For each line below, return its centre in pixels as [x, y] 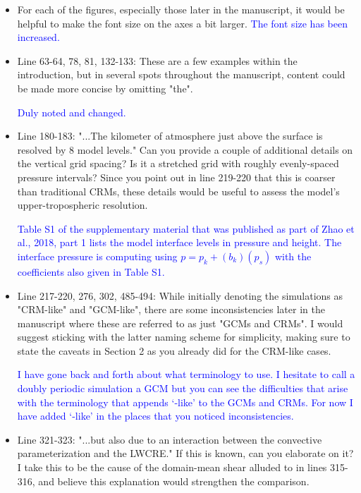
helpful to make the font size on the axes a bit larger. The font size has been [182, 23]
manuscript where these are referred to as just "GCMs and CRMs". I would [180, 323]
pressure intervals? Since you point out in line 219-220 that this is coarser [176, 177]
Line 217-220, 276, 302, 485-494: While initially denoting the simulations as [180, 295]
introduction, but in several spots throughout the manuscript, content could [181, 74]
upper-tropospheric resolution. [82, 205]
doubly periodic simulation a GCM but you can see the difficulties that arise [183, 388]
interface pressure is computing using [97, 256]
